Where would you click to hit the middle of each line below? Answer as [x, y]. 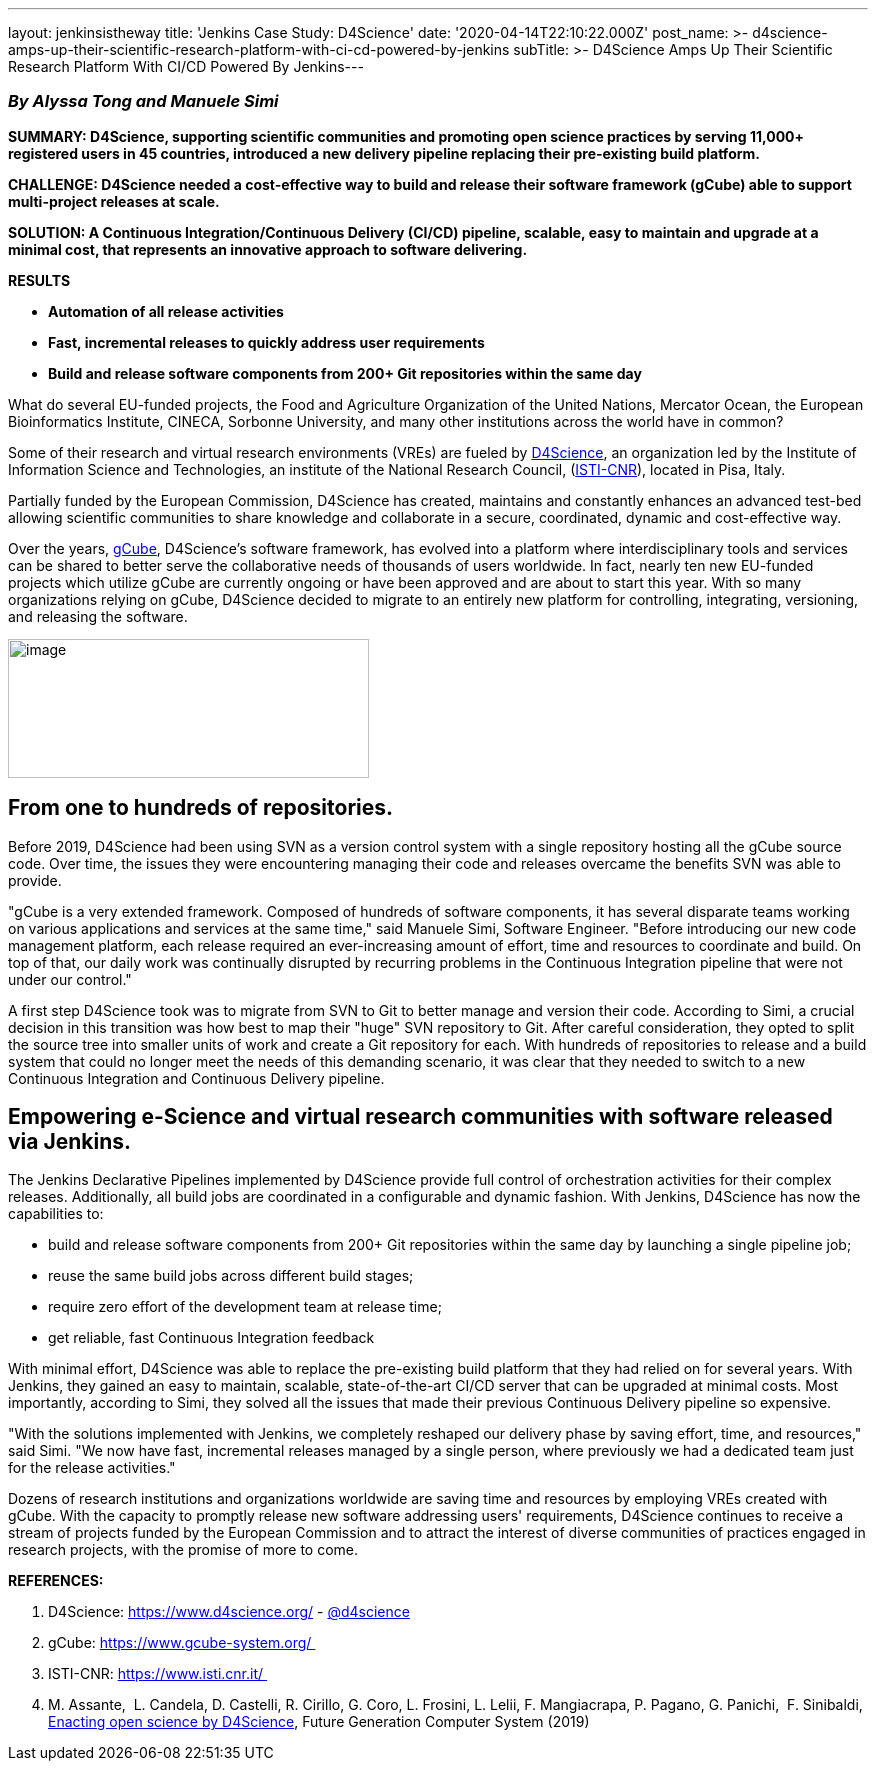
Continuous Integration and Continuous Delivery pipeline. [196, 1078]
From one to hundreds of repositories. [201, 808]
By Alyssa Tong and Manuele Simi [143, 101]
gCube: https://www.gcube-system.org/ [180, 1643]
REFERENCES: [56, 1581]
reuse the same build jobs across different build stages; [231, 1276]
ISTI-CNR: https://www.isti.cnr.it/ [156, 1674]
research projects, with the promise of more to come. [183, 1550]
